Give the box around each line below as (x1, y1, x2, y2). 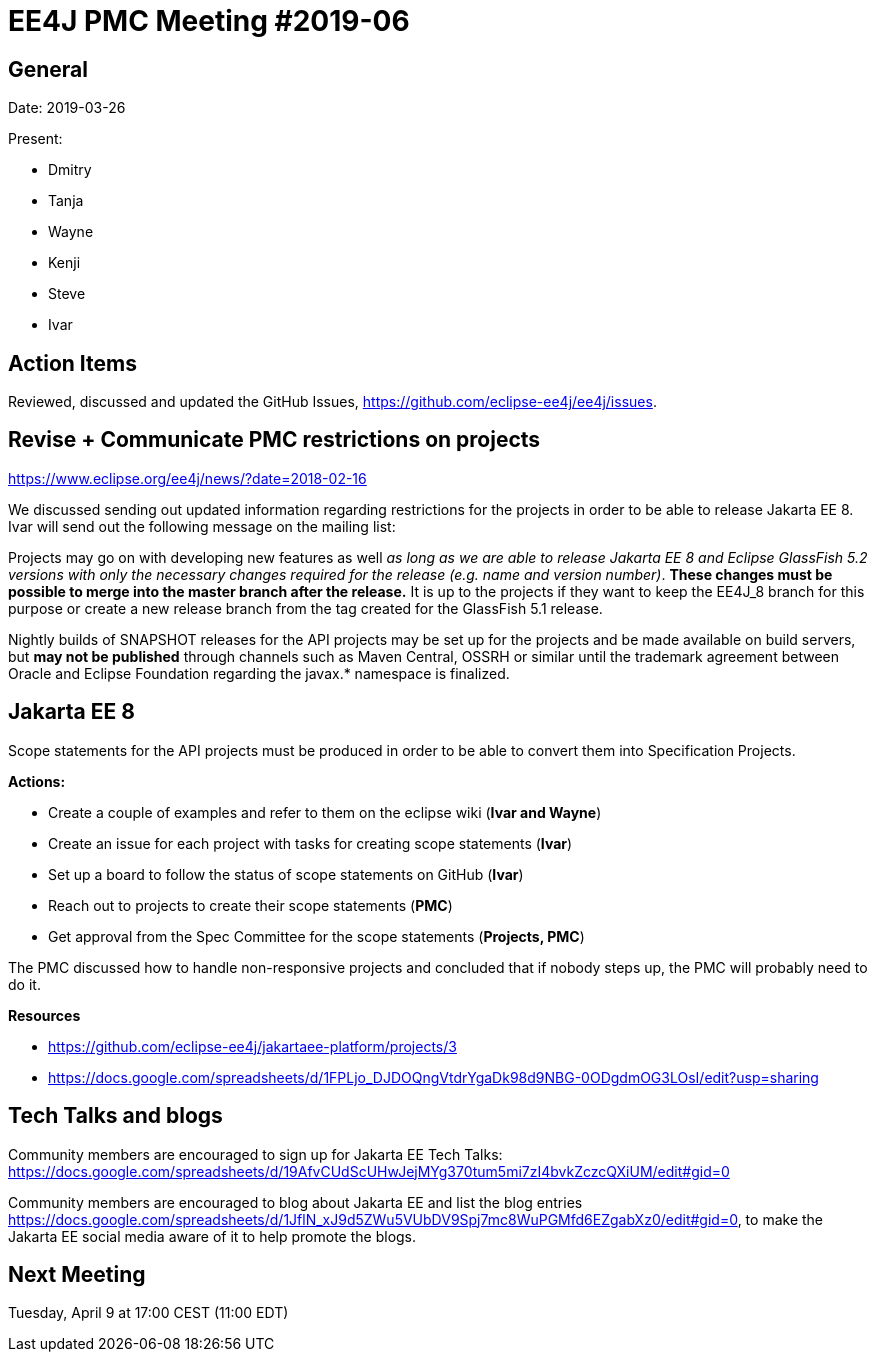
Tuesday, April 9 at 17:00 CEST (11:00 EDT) (8, 1304, 289, 1322)
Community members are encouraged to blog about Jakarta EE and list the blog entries (8, 1193, 583, 1211)
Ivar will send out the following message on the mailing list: (8, 517, 396, 535)
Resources (8, 1006, 81, 1024)
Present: (8, 130, 63, 148)
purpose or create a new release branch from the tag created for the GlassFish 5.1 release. (8, 599, 603, 617)
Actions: (8, 772, 66, 790)
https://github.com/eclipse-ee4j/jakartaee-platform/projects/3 (48, 1037, 457, 1055)
